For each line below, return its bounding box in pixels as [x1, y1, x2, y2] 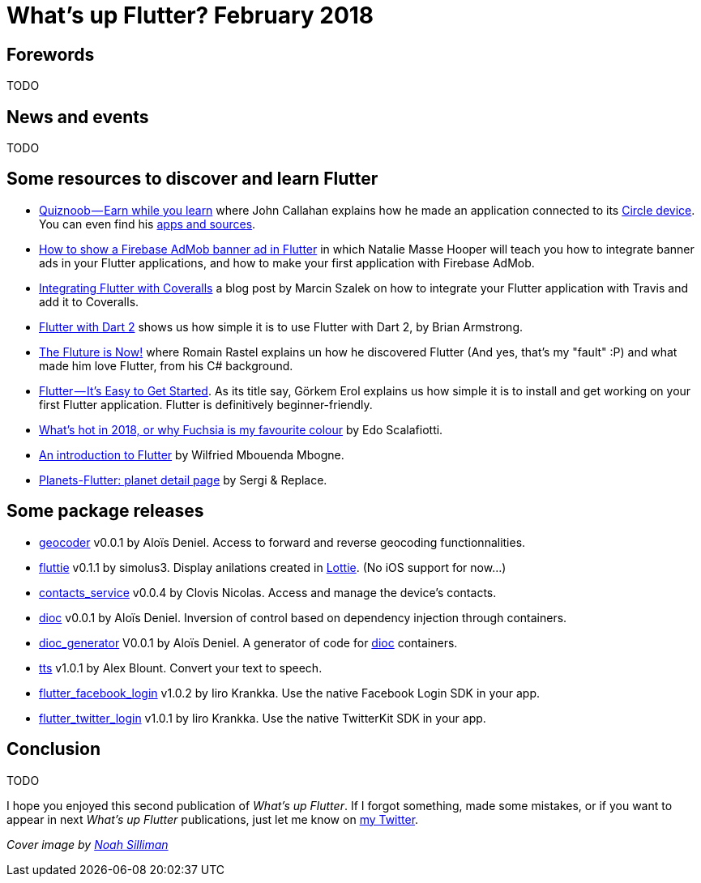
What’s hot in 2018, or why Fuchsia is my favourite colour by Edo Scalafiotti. [39, 422, 443, 437]
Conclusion [6, 739, 101, 760]
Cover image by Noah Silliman [6, 837, 169, 851]
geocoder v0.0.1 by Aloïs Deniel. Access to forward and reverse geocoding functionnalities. [39, 535, 526, 549]
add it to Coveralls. [39, 294, 139, 309]
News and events [6, 106, 149, 127]
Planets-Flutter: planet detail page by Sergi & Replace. [39, 472, 327, 487]
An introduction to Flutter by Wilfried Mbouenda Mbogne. [39, 447, 344, 462]
